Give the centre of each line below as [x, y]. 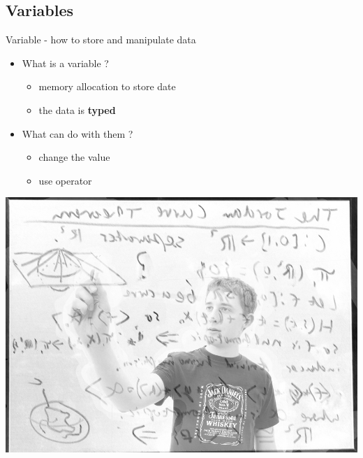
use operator [65, 180]
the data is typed [77, 109]
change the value [74, 157]
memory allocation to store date [107, 86]
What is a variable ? [65, 63]
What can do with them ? [77, 133]
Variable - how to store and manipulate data [101, 40]
